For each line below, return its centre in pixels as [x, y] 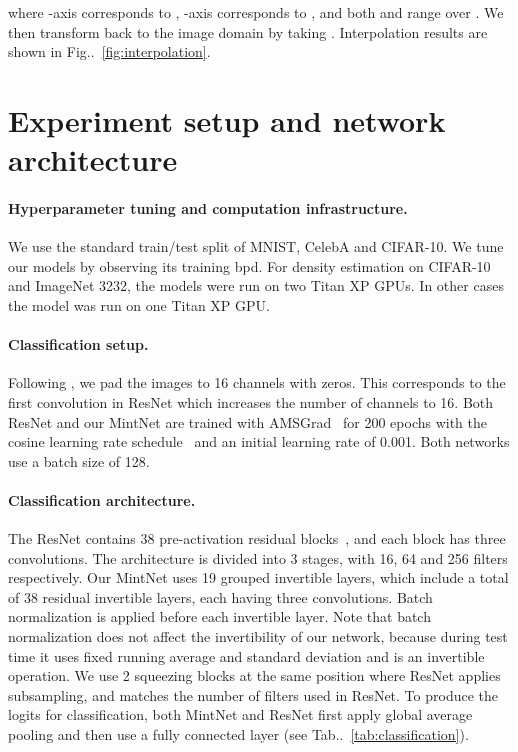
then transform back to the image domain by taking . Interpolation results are [248, 31]
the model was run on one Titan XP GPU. [139, 304]
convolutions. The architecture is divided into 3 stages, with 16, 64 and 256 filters [258, 557]
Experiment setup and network [227, 119]
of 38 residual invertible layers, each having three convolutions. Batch [220, 596]
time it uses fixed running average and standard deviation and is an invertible [246, 655]
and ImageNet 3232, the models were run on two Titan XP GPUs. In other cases [256, 285]
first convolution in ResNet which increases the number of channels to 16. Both [251, 401]
